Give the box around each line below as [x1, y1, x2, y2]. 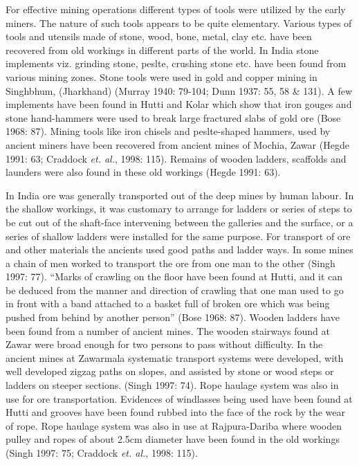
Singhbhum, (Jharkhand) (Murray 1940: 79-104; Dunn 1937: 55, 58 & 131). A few [6, 83, 353, 98]
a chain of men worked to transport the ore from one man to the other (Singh [6, 255, 335, 270]
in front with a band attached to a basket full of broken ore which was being [6, 296, 330, 311]
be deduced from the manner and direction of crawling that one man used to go [6, 282, 344, 297]
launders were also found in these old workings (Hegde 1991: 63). [6, 165, 281, 179]
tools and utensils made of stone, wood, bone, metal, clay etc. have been [6, 29, 312, 44]
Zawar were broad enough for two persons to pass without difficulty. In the [6, 337, 323, 352]
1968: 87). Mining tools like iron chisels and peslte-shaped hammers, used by [6, 124, 331, 138]
